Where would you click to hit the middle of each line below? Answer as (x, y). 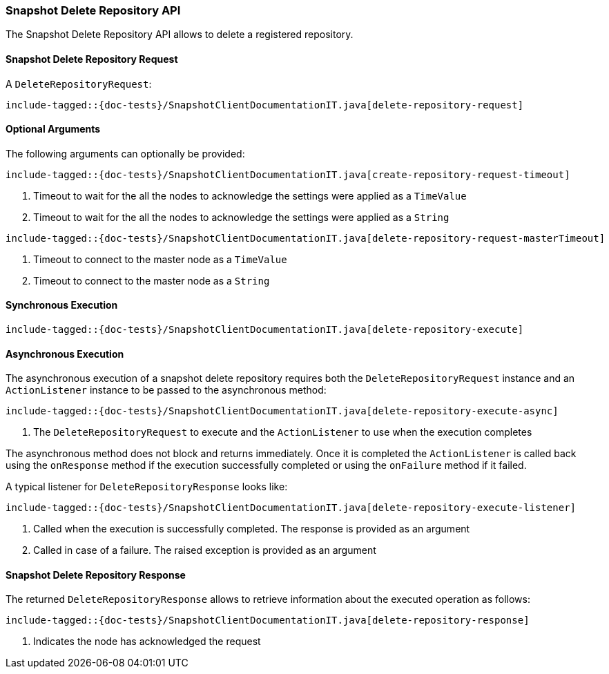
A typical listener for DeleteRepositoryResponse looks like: (147, 487)
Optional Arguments (53, 129)
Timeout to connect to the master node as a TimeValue (160, 259)
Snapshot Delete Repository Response (96, 575)
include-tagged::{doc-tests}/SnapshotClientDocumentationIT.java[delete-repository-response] (268, 620)
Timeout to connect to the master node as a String (152, 280)
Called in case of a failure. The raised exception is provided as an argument (205, 550)
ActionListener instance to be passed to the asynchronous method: (166, 390)
